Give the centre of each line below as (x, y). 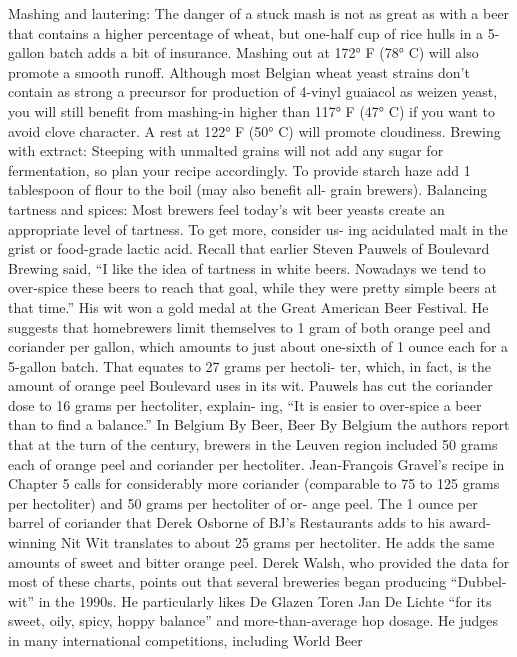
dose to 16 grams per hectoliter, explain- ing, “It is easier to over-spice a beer (245, 404)
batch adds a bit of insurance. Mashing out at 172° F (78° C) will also (264, 52)
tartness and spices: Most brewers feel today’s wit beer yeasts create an (226, 208)
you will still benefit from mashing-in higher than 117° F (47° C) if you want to (251, 110)
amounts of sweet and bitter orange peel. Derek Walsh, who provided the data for (259, 561)
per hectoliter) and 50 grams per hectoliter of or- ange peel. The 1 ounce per (243, 502)
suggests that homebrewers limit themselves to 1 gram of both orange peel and (249, 326)
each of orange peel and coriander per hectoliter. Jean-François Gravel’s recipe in (256, 463)
